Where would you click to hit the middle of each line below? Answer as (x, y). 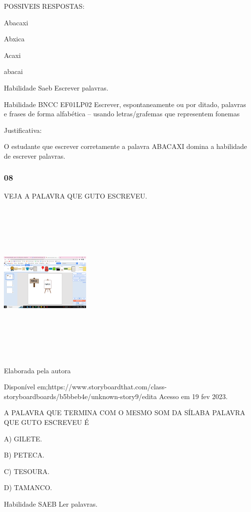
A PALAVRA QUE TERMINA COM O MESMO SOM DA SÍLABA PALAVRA (125, 412)
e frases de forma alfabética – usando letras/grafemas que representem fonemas (122, 114)
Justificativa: (23, 130)
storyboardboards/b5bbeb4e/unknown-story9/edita (81, 396)
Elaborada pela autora (37, 370)
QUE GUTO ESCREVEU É (46, 422)
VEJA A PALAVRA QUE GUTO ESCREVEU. (76, 195)
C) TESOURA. (27, 471)
